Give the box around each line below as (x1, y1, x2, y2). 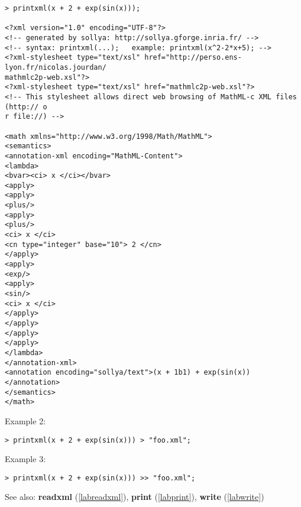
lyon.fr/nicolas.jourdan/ (5, 63, 106, 71)
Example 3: (5, 453, 46, 465)
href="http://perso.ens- (144, 53, 242, 62)
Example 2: (5, 414, 46, 427)
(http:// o (5, 102, 47, 111)
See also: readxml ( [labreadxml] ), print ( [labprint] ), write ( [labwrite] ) (5, 490, 264, 503)
